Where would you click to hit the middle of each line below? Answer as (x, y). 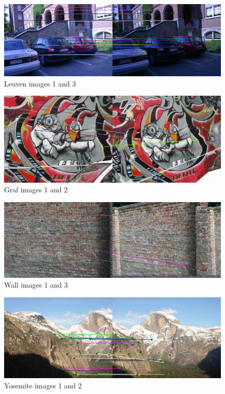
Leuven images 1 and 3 (40, 83)
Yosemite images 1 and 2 (43, 386)
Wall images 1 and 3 (36, 285)
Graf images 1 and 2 (36, 190)
